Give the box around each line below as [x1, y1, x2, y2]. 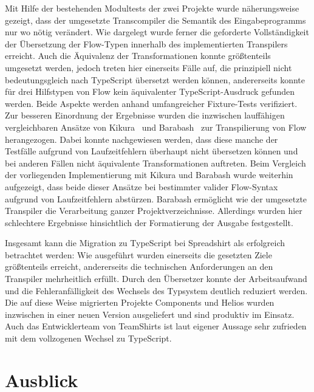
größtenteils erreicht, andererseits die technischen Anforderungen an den [5, 260, 273, 273]
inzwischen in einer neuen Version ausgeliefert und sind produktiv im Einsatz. [5, 308, 295, 320]
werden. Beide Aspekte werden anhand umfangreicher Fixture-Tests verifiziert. [5, 97, 298, 109]
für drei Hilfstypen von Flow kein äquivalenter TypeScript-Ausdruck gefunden [5, 85, 295, 98]
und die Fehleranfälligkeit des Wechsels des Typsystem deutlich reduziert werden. [5, 284, 308, 297]
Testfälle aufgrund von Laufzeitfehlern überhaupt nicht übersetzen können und [5, 145, 298, 157]
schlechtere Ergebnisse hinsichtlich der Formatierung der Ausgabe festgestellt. [5, 216, 293, 229]
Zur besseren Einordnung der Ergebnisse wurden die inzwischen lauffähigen [5, 109, 285, 122]
